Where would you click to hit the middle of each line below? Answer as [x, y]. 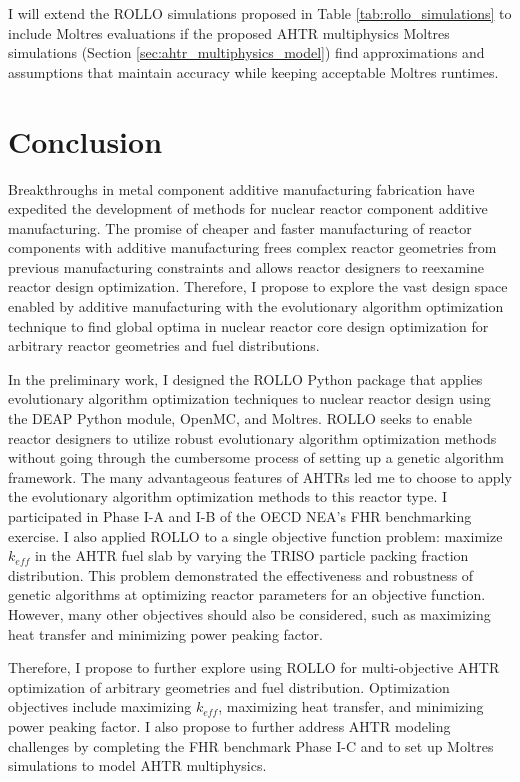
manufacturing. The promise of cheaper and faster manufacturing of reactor [240, 227]
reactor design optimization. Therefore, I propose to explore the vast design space [258, 286]
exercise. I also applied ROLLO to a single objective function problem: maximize [255, 535]
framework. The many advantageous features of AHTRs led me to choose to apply [260, 476]
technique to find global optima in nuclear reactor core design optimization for [248, 325]
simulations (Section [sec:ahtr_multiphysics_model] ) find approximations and [246, 52]
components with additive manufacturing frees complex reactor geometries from [252, 247]
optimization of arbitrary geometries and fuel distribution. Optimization [229, 686]
